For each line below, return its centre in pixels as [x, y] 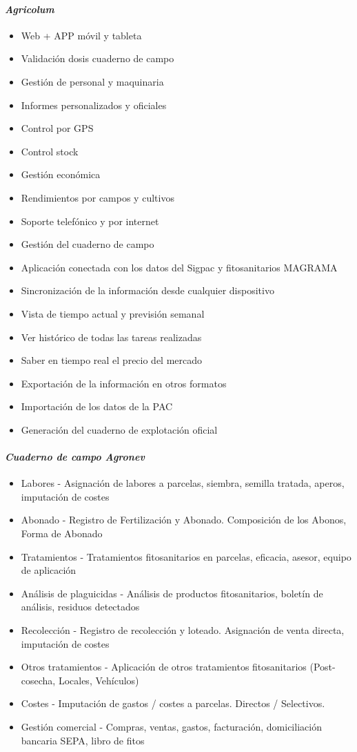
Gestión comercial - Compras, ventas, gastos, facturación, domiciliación [171, 726]
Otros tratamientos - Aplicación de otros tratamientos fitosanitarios [164, 667]
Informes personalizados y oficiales [94, 105]
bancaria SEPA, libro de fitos [83, 740]
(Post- [323, 667]
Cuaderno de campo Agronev [75, 457]
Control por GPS [57, 128]
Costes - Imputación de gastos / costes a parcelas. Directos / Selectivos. [173, 703]
